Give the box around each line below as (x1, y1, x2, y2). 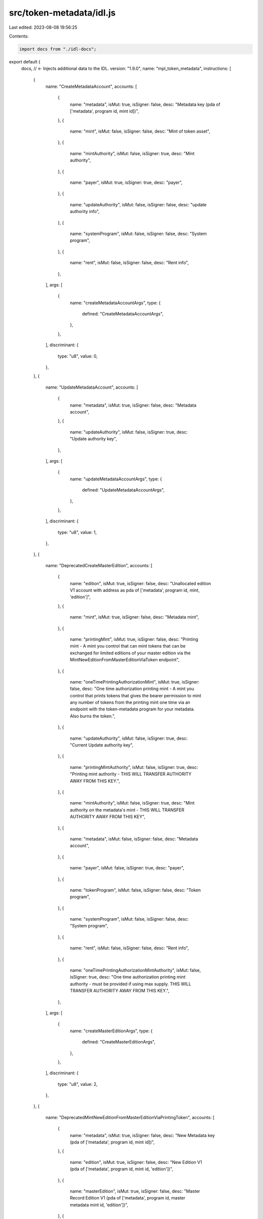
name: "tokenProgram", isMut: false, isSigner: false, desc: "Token (70, 887, 201, 893)
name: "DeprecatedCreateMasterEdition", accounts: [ (45, 562, 153, 568)
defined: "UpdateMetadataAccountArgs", (82, 487, 165, 493)
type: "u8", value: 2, (57, 1081, 98, 1087)
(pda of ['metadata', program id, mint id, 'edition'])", (70, 1166, 173, 1172)
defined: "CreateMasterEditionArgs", (82, 1039, 155, 1045)
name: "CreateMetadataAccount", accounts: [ (45, 83, 137, 90)
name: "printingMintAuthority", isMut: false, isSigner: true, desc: (70, 764, 198, 770)
